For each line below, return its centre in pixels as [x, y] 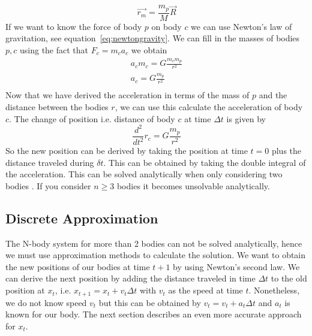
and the [273, 95]
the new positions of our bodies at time [78, 266]
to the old [289, 278]
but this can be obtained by [150, 302]
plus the [286, 151]
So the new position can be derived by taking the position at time [127, 151]
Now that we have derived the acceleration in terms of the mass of [127, 95]
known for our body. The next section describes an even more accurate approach [154, 314]
